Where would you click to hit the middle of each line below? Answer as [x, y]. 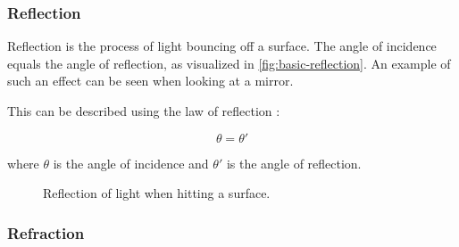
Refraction [46, 232]
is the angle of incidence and [131, 163]
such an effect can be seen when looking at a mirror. [150, 81]
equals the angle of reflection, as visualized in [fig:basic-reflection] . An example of [229, 63]
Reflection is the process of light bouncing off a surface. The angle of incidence [222, 46]
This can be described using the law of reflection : [144, 111]
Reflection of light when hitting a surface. [157, 193]
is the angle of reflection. [294, 163]
